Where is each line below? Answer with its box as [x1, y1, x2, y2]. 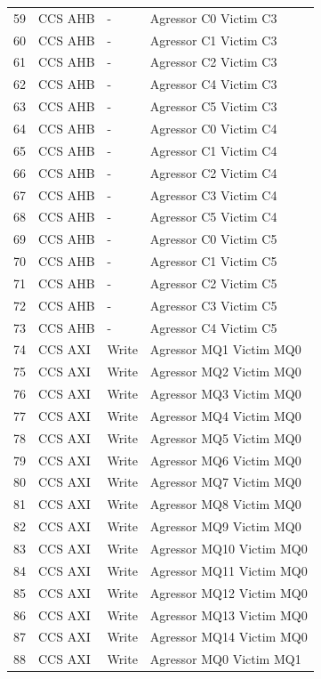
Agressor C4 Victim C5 [149, 318, 277, 336]
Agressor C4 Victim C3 [149, 75, 277, 93]
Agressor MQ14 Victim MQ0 [149, 627, 308, 646]
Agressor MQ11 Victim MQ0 [149, 561, 308, 579]
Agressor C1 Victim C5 [149, 252, 277, 271]
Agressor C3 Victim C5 [149, 295, 277, 314]
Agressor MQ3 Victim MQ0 [149, 384, 301, 403]
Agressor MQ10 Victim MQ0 [149, 539, 308, 557]
